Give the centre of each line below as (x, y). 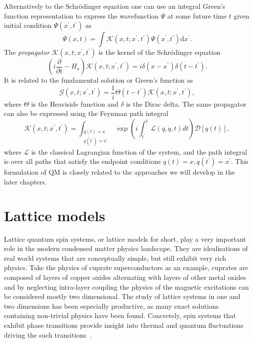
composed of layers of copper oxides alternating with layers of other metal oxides (125, 277)
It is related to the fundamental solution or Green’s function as (99, 80)
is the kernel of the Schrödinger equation (160, 52)
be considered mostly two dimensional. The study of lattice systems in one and (122, 296)
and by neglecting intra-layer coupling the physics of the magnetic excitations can (126, 286)
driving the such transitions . (48, 334)
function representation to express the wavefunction (81, 15)
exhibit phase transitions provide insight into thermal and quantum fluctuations (124, 325)
